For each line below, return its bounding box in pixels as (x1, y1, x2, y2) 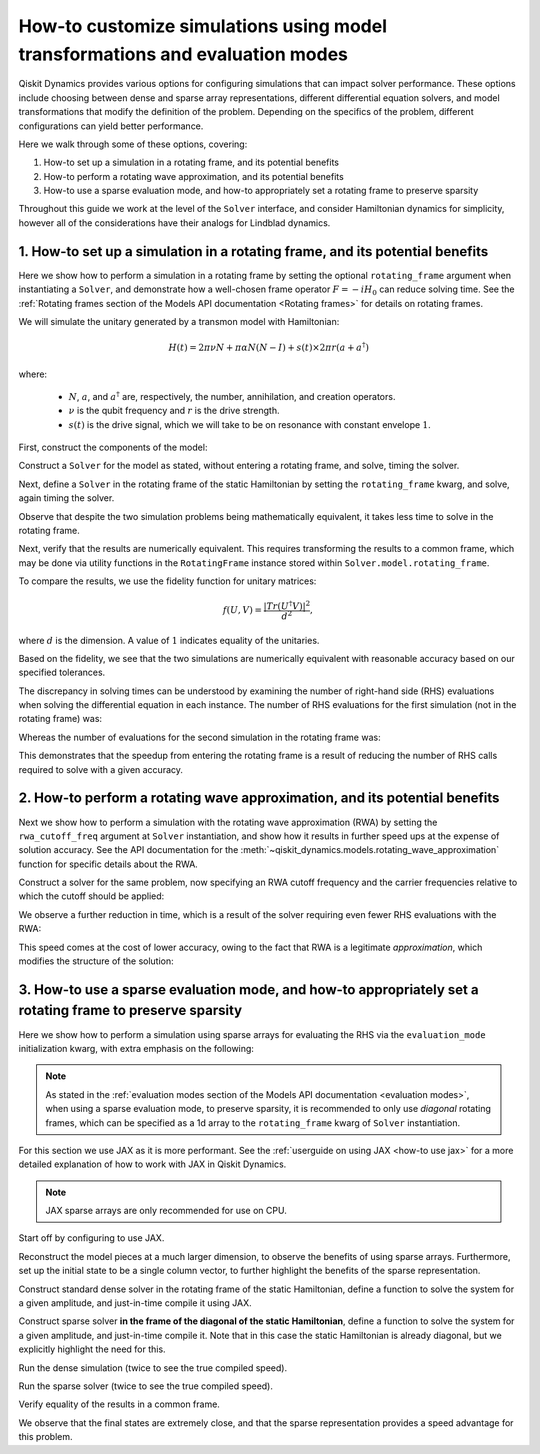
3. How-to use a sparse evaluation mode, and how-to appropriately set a (18, 981, 479, 998)
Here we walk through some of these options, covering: (18, 138, 248, 150)
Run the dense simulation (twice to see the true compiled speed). (18, 1361, 288, 1374)
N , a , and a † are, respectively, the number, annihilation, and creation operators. (68, 390, 396, 402)
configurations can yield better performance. (18, 120, 204, 132)
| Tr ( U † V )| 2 (263, 599, 311, 612)
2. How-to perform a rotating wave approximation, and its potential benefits (18, 790, 500, 807)
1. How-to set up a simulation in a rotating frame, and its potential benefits (18, 243, 489, 260)
